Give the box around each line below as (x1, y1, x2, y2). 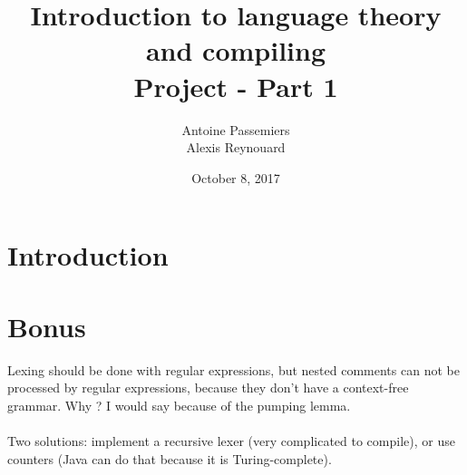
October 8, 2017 (191, 168, 280, 187)
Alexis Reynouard (186, 138, 286, 157)
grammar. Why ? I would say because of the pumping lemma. (7, 395, 351, 414)
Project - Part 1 (133, 67, 338, 104)
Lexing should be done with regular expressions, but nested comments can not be (7, 360, 460, 379)
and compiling (145, 32, 326, 69)
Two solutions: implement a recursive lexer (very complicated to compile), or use (7, 431, 455, 450)
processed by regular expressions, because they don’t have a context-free (7, 378, 409, 397)
